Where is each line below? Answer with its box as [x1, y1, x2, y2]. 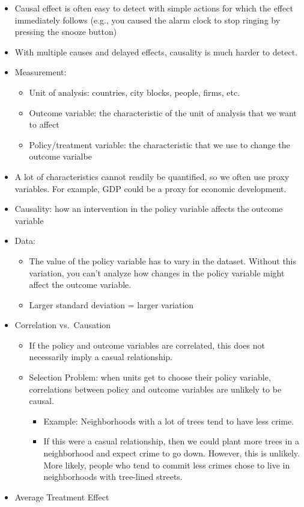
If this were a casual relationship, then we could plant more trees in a [43, 435, 299, 447]
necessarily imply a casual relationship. [29, 350, 172, 363]
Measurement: [14, 66, 67, 78]
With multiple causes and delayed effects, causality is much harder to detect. [14, 45, 297, 58]
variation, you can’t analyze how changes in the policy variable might [29, 266, 285, 279]
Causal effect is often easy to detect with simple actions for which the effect [14, 2, 293, 14]
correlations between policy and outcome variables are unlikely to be [29, 382, 282, 395]
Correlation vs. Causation [14, 319, 111, 331]
